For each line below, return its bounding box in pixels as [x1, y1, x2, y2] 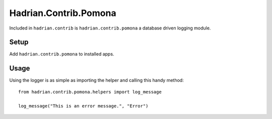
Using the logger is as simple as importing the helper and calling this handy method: [9, 77, 184, 83]
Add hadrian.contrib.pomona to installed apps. [9, 51, 114, 57]
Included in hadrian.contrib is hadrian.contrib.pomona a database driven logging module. [9, 25, 211, 31]
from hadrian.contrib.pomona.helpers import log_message [18, 89, 162, 94]
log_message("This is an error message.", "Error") [18, 103, 149, 108]
